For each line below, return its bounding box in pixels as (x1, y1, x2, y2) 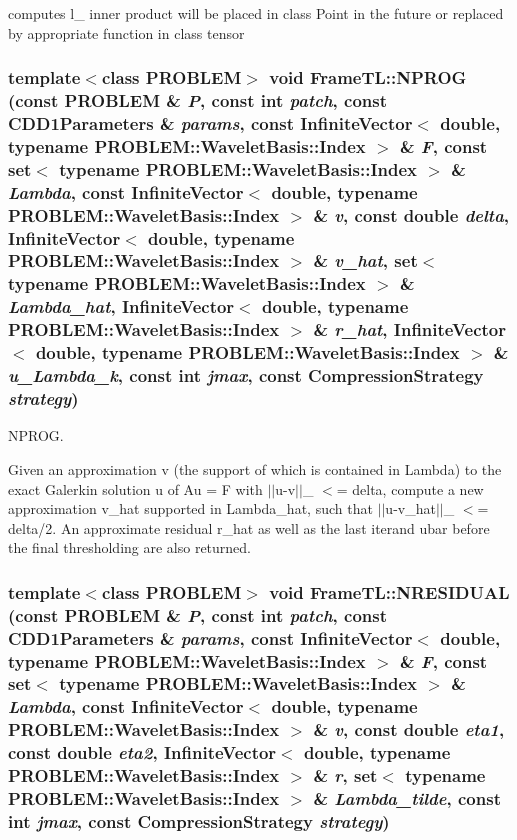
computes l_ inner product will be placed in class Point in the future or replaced (8, 3, 504, 23)
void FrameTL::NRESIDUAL (269, 579, 510, 604)
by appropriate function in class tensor (8, 22, 245, 43)
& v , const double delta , (313, 202, 510, 227)
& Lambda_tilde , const (313, 786, 501, 811)
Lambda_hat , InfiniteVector (8, 294, 235, 319)
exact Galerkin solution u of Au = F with (8, 478, 263, 499)
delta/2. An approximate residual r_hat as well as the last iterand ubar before (8, 517, 490, 538)
